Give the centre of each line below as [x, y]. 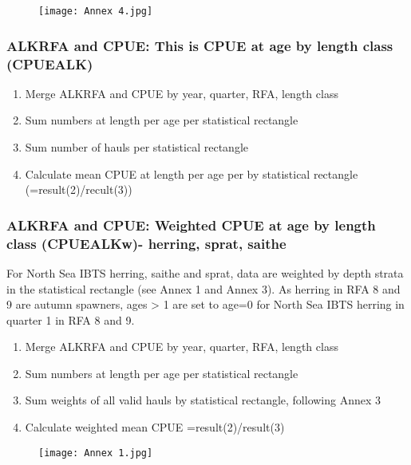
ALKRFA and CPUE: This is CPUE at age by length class [200, 45]
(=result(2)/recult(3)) [79, 189]
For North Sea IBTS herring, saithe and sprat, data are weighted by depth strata [205, 272]
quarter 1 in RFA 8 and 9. [71, 319]
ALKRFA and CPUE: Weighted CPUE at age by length [191, 225]
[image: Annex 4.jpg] [96, 11]
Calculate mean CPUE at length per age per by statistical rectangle [192, 173]
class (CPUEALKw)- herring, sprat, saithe [146, 243]
